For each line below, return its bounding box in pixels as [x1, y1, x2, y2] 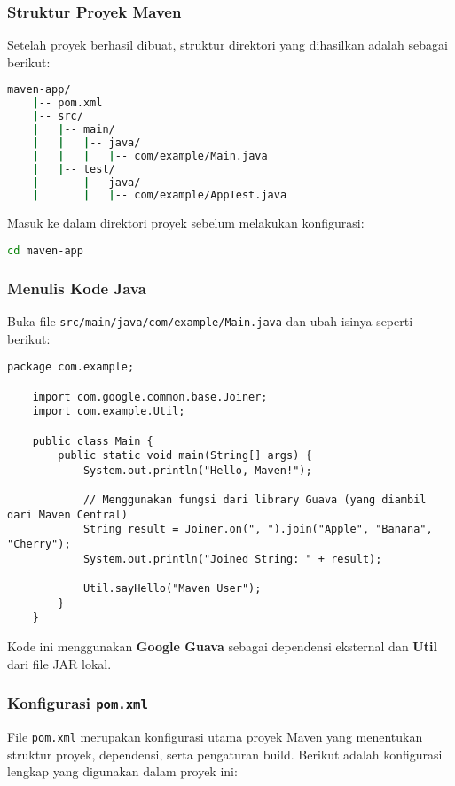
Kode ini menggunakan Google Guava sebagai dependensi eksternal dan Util [7, 637, 437, 656]
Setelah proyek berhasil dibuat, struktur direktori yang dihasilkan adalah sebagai [7, 35, 448, 54]
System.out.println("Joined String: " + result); [82, 552, 382, 565]
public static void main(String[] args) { [58, 449, 312, 463]
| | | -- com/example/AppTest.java [32, 189, 287, 202]
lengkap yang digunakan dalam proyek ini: [7, 762, 238, 781]
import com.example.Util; [32, 405, 185, 418]
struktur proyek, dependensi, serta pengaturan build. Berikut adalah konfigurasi [7, 744, 443, 763]
